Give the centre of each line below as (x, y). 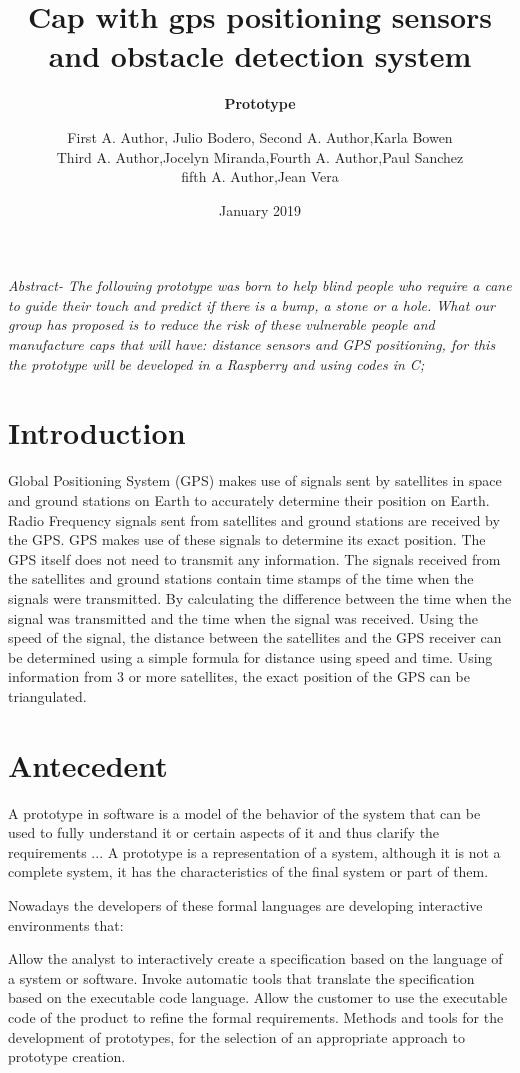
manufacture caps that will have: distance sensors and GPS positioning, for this (252, 344)
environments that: (66, 924)
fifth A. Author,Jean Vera (260, 176)
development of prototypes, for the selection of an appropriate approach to (236, 1036)
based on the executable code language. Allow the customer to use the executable (258, 997)
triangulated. (47, 695)
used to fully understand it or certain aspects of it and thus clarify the (224, 832)
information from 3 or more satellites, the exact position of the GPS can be (239, 676)
